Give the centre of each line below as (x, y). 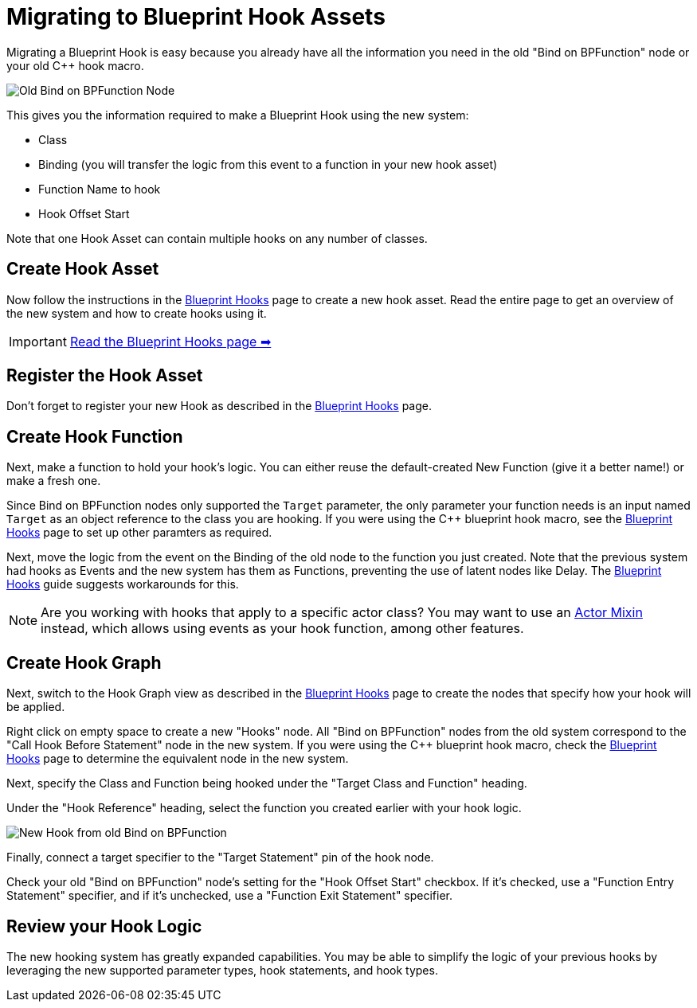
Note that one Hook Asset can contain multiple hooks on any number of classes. (217, 238)
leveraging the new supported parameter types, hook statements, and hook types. (222, 970)
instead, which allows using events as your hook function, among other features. (282, 629)
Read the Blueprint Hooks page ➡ (170, 341)
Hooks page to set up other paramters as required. (139, 533)
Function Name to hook (100, 189)
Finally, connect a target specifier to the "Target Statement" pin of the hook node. (220, 858)
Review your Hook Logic (104, 926)
